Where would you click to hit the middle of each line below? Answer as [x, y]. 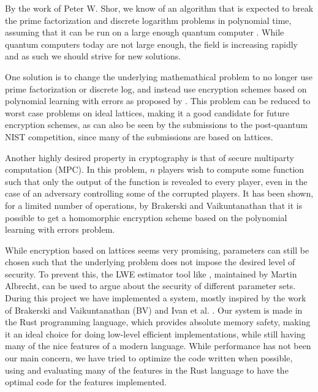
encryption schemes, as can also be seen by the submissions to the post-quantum [156, 125]
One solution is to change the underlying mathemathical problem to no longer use [159, 76]
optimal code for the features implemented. [86, 382]
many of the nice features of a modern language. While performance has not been [158, 346]
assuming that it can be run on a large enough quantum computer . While [145, 32]
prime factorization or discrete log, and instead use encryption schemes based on [156, 89]
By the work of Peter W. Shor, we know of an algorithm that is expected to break [159, 8]
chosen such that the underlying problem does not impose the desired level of [150, 262]
